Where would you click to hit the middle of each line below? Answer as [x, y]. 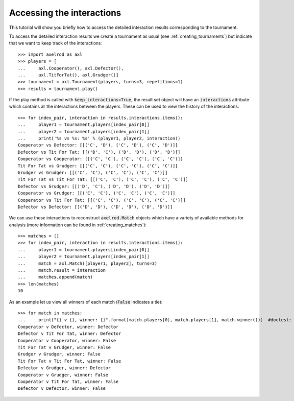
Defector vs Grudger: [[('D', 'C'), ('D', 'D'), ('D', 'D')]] [94, 186]
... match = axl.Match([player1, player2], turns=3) [88, 263]
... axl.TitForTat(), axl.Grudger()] [68, 75]
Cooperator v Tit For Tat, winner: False [68, 381]
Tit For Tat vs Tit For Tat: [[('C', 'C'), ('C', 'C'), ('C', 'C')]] [103, 179]
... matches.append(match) [55, 277]
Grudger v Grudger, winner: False [59, 354]
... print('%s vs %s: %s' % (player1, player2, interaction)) [99, 139]
